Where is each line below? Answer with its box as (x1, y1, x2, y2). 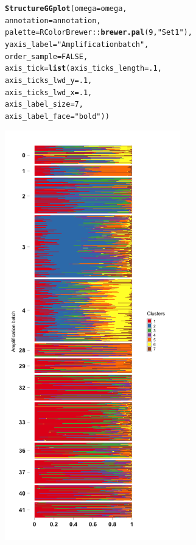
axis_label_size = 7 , (5, 100, 83, 109)
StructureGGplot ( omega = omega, (5, 4, 127, 13)
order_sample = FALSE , (5, 52, 88, 61)
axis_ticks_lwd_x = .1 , (5, 88, 93, 97)
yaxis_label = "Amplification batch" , (5, 40, 149, 49)
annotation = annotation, (5, 16, 101, 25)
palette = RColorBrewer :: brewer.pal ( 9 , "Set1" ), (5, 28, 192, 37)
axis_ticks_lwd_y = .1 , (5, 76, 93, 85)
